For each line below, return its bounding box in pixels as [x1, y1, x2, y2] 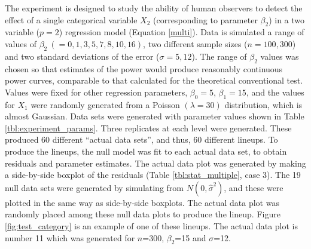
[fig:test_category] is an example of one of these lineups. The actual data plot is [5, 219, 298, 232]
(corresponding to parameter [153, 13, 258, 26]
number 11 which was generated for [5, 231, 135, 244]
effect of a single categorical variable [5, 13, 138, 26]
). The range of [191, 50, 247, 62]
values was [260, 50, 299, 62]
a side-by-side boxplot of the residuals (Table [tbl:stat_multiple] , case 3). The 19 [5, 168, 301, 181]
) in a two [269, 13, 305, 26]
